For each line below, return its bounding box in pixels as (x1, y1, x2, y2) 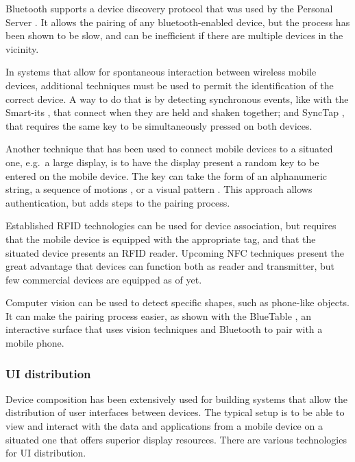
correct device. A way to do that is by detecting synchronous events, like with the (5, 91, 349, 106)
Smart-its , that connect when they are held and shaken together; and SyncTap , (5, 105, 345, 119)
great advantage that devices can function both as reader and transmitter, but (5, 259, 334, 273)
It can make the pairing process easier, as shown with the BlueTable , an (5, 308, 311, 323)
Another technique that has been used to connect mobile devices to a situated (5, 141, 333, 156)
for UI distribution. (5, 446, 86, 460)
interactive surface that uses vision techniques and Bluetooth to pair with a (5, 322, 323, 336)
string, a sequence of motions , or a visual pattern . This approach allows (5, 182, 313, 196)
